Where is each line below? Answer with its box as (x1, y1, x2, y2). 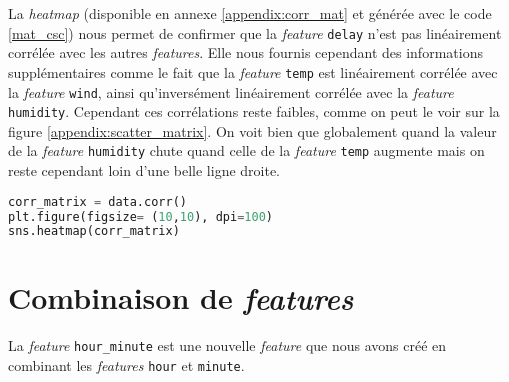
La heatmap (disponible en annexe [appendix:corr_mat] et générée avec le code (8, 3, 492, 23)
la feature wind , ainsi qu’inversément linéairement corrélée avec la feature (8, 81, 454, 102)
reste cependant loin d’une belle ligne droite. (8, 160, 281, 181)
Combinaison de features (8, 277, 354, 319)
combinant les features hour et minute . (8, 355, 245, 376)
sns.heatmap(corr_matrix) (8, 224, 180, 239)
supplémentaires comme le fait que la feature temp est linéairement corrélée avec (8, 61, 498, 82)
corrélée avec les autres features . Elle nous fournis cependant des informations (8, 42, 483, 63)
